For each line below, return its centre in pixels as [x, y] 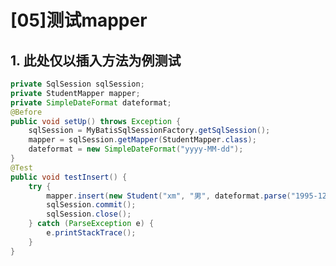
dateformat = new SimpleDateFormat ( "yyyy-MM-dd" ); [136, 149]
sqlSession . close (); [89, 214]
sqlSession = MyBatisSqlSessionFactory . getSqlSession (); [149, 131]
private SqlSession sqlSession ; [77, 84]
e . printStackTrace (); [91, 233]
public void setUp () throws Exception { [96, 121]
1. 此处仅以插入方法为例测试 [96, 60]
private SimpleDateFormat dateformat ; [91, 102]
